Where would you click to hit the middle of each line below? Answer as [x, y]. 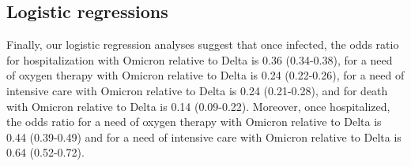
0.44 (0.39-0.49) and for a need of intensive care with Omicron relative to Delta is [204, 136]
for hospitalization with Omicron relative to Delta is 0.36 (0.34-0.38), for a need [200, 59]
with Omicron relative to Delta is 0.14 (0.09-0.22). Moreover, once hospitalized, [198, 106]
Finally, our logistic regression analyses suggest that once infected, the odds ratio [203, 44]
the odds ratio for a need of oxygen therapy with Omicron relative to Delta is [194, 122]
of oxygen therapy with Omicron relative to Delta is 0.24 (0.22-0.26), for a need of [205, 75]
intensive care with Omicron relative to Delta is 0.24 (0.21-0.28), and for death [197, 90]
